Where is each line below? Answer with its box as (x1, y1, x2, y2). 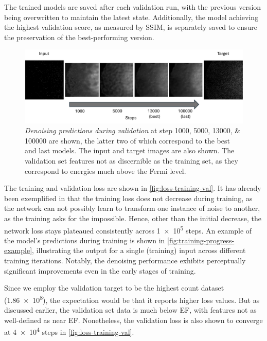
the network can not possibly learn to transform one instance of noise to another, (4, 203, 260, 213)
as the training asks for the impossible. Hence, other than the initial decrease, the (4, 212, 261, 223)
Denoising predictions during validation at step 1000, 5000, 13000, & (25, 125, 241, 136)
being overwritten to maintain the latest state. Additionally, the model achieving (4, 11, 259, 22)
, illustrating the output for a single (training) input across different (32, 245, 246, 256)
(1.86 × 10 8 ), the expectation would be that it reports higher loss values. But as (4, 293, 260, 305)
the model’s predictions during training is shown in (4, 235, 165, 245)
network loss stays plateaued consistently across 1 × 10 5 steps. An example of (4, 223, 252, 236)
